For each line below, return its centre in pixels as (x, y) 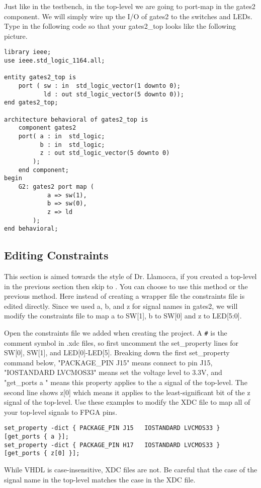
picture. (16, 36)
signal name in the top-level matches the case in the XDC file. (100, 479)
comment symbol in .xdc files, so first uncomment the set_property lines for (121, 342)
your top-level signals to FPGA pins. (61, 412)
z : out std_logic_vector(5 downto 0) (105, 153)
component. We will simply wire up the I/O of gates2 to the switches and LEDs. (128, 16)
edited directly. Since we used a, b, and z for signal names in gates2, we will (121, 306)
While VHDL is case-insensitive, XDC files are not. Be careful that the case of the (131, 470)
